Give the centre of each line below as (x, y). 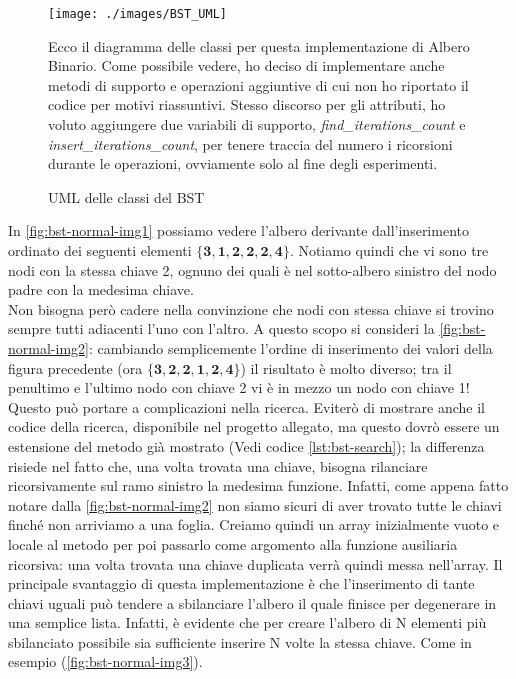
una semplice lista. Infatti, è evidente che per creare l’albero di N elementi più (247, 622)
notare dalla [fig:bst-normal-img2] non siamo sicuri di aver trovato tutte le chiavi (255, 504)
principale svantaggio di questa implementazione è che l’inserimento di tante (241, 583)
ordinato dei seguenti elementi (100, 250)
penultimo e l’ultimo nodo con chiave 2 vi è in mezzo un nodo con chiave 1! (239, 387)
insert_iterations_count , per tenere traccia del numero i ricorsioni (250, 143)
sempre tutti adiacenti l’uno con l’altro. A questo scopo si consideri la (221, 328)
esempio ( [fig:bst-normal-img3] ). (105, 661)
